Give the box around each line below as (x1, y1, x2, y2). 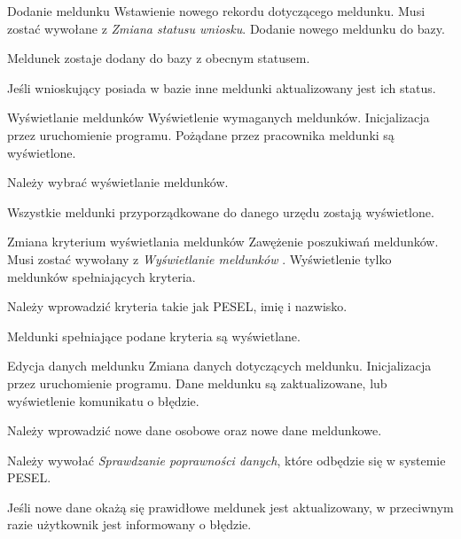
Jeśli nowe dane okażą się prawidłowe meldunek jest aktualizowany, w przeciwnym (7, 497, 454, 516)
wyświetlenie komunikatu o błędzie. (7, 391, 199, 410)
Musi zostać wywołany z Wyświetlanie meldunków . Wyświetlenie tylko (7, 249, 392, 268)
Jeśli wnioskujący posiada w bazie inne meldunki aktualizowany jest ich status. (7, 78, 436, 97)
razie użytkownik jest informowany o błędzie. (7, 515, 252, 534)
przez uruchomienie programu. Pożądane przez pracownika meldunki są (7, 125, 395, 144)
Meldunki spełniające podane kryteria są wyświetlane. (7, 326, 301, 345)
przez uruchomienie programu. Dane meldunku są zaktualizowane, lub (7, 373, 387, 392)
